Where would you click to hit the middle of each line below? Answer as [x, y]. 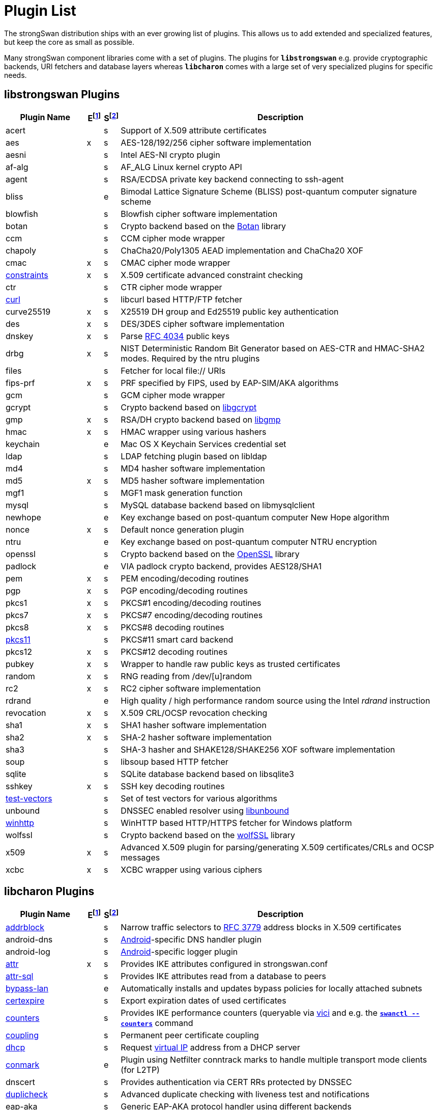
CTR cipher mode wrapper [171, 287]
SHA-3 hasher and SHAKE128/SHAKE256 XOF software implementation [258, 749]
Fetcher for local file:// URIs [173, 370]
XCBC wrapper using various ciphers [192, 869]
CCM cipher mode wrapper [173, 238]
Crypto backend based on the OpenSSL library [210, 554]
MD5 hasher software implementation [193, 480]
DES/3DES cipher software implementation [203, 324]
